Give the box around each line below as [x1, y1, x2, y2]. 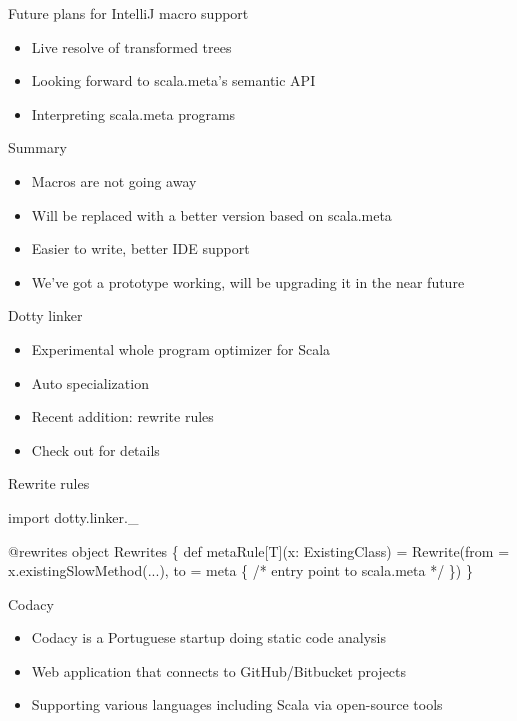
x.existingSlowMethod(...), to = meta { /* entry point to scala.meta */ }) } [8, 560, 473, 581]
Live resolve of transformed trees [31, 36, 232, 57]
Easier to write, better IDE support [31, 238, 250, 259]
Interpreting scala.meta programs [31, 103, 236, 124]
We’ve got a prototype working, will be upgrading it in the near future [31, 271, 465, 292]
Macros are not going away [31, 170, 197, 191]
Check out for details [31, 439, 160, 460]
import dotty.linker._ [8, 506, 139, 527]
